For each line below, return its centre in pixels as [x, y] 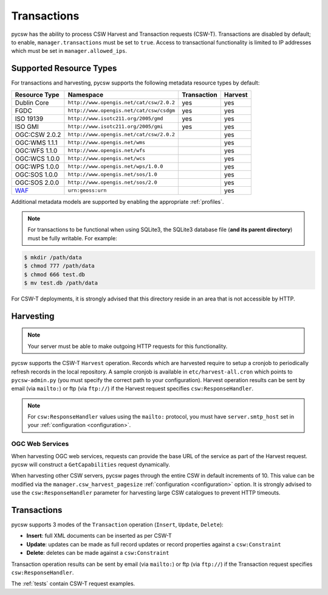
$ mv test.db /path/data [61, 283]
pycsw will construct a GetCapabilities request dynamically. [91, 465]
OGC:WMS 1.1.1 [36, 142]
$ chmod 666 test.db [54, 274]
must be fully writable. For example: [73, 238]
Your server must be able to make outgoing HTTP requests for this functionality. [128, 346]
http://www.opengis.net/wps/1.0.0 [115, 166]
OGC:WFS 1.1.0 [36, 150]
